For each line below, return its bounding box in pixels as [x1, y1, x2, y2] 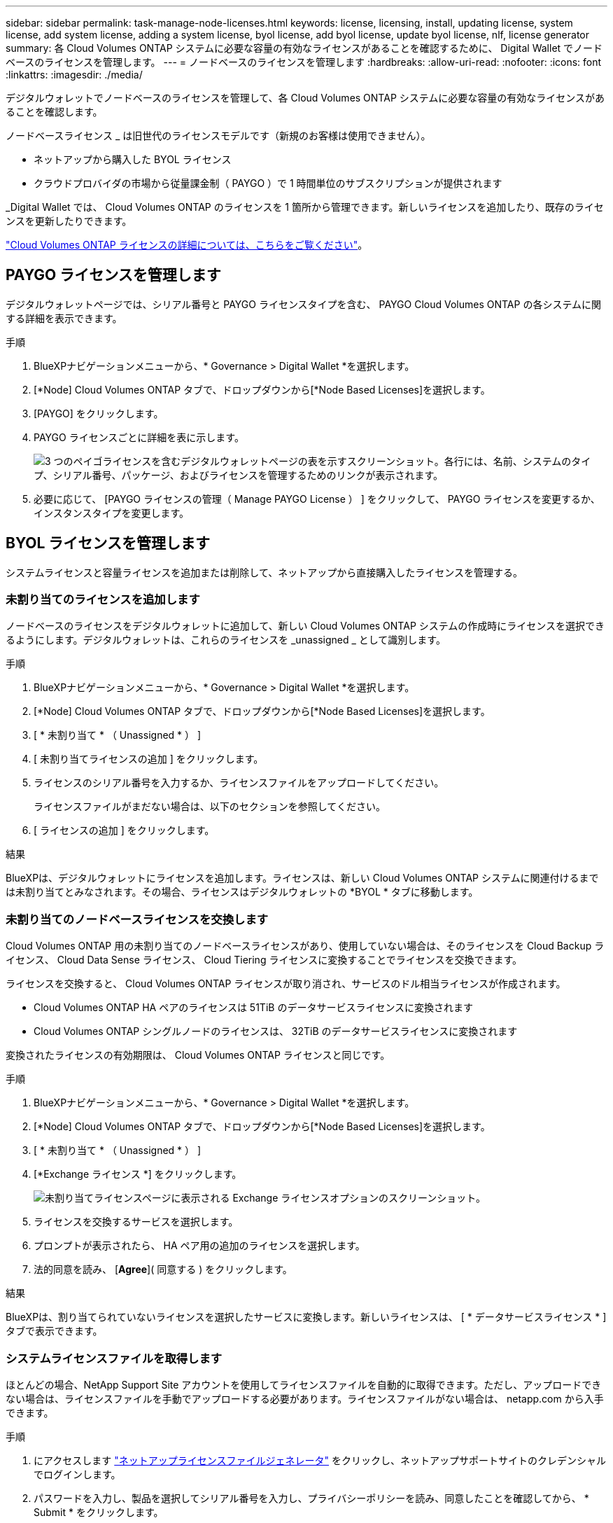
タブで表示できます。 [6, 1325, 103, 1337]
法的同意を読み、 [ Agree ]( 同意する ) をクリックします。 [34, 1263, 293, 1276]
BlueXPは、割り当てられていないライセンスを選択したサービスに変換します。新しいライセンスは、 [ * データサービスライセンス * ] [6, 1311, 607, 1323]
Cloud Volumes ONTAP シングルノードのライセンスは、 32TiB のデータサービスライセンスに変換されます [34, 1025, 518, 1038]
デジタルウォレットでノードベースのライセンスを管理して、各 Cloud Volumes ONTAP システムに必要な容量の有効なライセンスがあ [6, 92, 605, 104]
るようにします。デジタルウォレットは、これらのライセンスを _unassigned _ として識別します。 [6, 634, 446, 646]
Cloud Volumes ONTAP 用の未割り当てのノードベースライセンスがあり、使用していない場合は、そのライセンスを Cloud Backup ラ [6, 940, 605, 952]
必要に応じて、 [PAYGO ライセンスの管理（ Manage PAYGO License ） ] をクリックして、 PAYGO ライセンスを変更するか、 [34, 492, 600, 505]
